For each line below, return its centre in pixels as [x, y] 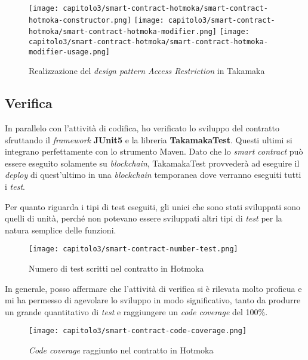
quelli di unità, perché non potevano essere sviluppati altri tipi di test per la [144, 218]
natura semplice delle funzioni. [61, 230]
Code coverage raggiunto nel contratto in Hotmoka [121, 350]
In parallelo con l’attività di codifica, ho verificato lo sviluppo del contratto [142, 128]
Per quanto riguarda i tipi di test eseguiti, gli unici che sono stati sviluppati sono [153, 206]
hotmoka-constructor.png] [80, 20]
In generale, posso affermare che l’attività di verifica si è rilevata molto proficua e [153, 288]
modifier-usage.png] [70, 52]
